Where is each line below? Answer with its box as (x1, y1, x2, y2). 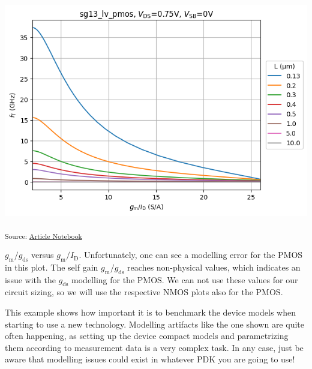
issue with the (5, 273, 56, 286)
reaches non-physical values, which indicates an (127, 260, 301, 273)
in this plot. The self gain (5, 260, 98, 273)
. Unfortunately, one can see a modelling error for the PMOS (79, 248, 303, 261)
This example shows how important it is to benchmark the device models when (5, 306, 296, 319)
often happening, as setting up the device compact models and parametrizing (5, 329, 289, 342)
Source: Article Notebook (5, 230, 82, 241)
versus (31, 248, 54, 261)
